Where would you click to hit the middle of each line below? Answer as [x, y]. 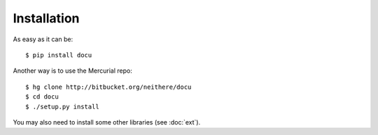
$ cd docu [42, 97]
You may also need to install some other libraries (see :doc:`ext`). [107, 122]
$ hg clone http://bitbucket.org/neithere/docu [108, 87]
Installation [46, 18]
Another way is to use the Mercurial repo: [73, 71]
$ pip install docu [59, 55]
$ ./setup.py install [62, 106]
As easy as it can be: [43, 39]
